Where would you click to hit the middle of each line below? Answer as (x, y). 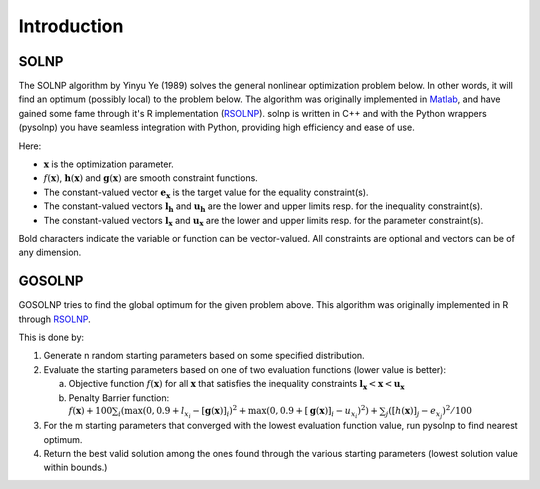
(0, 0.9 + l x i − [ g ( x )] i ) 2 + (194, 411)
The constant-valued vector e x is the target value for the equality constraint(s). (206, 193)
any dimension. (50, 252)
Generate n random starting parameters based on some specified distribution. (204, 356)
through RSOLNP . (55, 319)
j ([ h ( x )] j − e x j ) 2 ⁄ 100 (428, 411)
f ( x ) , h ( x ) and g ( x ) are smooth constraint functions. (151, 178)
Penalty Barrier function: (119, 397)
